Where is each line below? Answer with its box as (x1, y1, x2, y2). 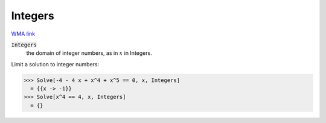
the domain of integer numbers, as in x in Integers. (26, 49, 152, 57)
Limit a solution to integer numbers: (11, 60, 100, 68)
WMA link (11, 30, 36, 37)
